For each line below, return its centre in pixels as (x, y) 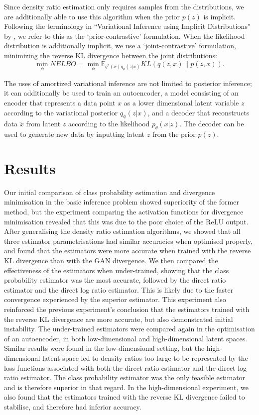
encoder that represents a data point (60, 102)
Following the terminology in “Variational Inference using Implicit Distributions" (127, 26)
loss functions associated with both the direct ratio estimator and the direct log (126, 367)
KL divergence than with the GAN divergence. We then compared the (111, 260)
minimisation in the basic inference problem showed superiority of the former (122, 202)
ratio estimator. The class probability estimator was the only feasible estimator (125, 377)
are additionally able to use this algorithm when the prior (92, 16)
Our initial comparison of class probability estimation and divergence (110, 192)
